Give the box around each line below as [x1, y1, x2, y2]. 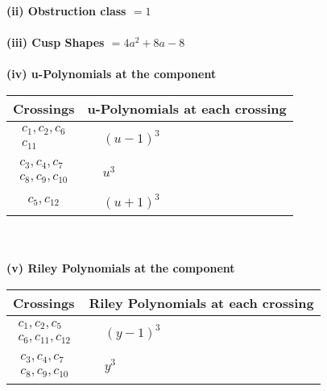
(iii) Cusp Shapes [6, 34, 105, 51]
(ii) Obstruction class [6, 2, 126, 19]
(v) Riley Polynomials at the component [6, 260, 235, 277]
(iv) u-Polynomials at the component [6, 65, 217, 82]
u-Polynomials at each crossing [87, 98, 287, 118]
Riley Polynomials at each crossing [89, 293, 314, 313]
